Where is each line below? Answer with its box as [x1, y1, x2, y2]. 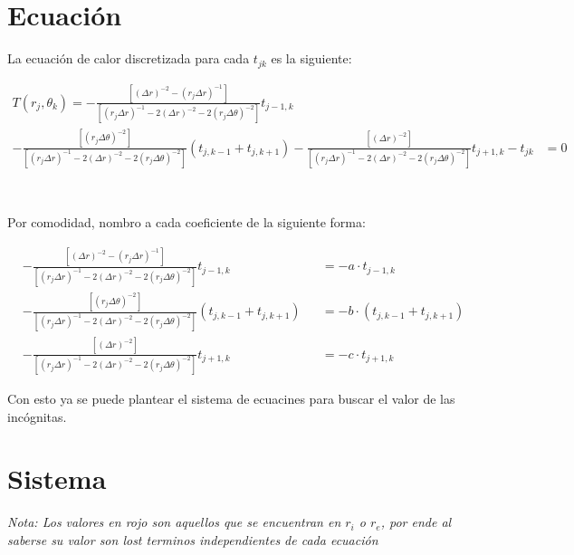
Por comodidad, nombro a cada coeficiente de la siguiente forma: [7, 213, 366, 232]
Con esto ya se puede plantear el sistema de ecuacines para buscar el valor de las [7, 389, 455, 408]
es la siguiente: [271, 49, 352, 68]
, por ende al [380, 512, 452, 531]
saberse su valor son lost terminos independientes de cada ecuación [7, 530, 378, 549]
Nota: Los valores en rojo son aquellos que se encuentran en [7, 512, 341, 531]
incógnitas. [7, 407, 67, 426]
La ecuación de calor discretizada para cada [7, 49, 250, 68]
